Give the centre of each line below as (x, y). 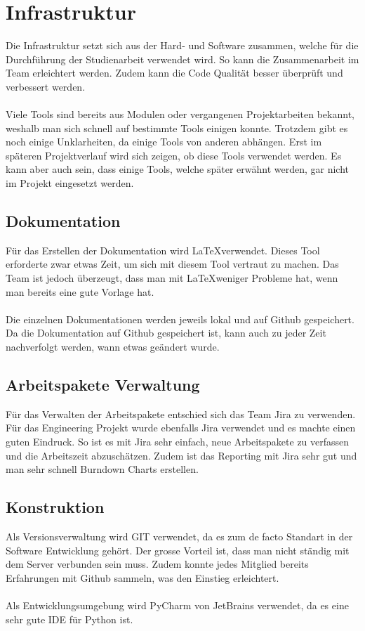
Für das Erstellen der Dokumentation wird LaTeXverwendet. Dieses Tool (163, 250)
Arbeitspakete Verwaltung (103, 384)
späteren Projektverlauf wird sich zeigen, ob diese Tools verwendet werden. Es (174, 155)
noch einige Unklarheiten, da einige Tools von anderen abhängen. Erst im (164, 142)
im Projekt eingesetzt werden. (70, 183)
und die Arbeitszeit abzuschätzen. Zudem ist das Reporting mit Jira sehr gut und (181, 455)
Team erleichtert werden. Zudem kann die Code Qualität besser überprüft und (174, 73)
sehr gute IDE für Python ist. (69, 619)
